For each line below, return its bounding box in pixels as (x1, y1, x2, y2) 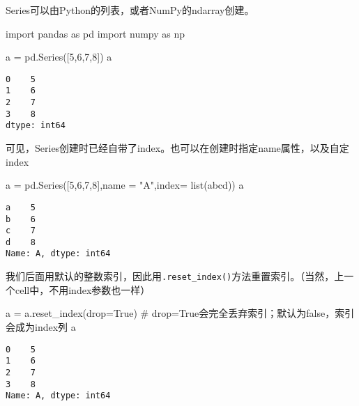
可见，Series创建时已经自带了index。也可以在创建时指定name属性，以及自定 (6, 141, 349, 155)
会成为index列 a (6, 319, 76, 334)
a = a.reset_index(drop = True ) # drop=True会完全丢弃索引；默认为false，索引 (6, 306, 355, 320)
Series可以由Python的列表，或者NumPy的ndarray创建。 (6, 3, 254, 17)
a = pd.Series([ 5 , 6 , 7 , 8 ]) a (6, 49, 112, 64)
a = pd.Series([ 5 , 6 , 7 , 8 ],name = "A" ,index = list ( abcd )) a (6, 178, 244, 192)
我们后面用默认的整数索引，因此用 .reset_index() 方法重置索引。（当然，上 (6, 269, 344, 283)
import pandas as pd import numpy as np (6, 26, 185, 40)
